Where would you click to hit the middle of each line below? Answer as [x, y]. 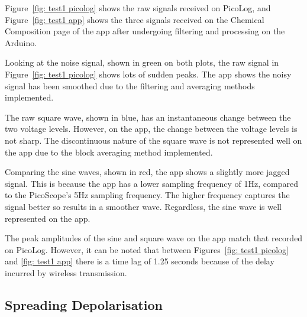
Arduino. [21, 42]
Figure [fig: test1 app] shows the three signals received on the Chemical [135, 19]
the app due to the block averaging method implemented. [109, 152]
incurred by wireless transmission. [66, 272]
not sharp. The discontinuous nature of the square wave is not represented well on [153, 140]
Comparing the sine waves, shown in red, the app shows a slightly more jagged [147, 172]
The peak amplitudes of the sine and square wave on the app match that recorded [154, 238]
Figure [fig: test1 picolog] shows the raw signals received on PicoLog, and [138, 8]
